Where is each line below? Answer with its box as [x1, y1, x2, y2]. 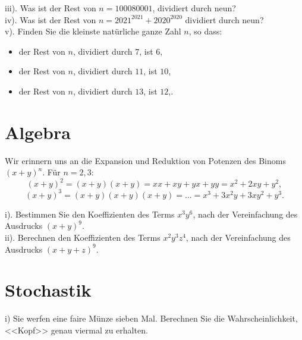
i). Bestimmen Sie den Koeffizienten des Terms [5, 207, 175, 220]
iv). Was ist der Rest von [5, 13, 96, 26]
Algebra [5, 119, 71, 144]
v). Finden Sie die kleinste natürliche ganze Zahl [5, 25, 181, 37]
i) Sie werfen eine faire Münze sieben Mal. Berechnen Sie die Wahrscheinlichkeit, [5, 312, 298, 325]
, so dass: [188, 25, 222, 37]
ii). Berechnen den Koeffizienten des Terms [5, 231, 161, 244]
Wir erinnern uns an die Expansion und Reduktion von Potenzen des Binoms [5, 154, 286, 166]
